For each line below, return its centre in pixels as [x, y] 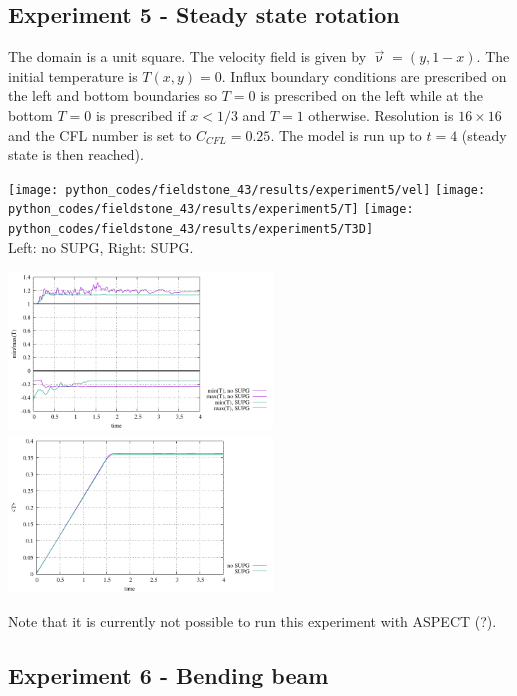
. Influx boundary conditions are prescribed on [364, 75]
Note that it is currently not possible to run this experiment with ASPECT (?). [252, 620]
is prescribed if [140, 114]
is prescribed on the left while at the [371, 95]
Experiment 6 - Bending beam [168, 674]
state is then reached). [76, 154]
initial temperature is [73, 75]
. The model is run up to [346, 134]
